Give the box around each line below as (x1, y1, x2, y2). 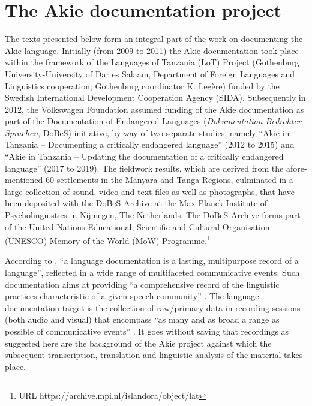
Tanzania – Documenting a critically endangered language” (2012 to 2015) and (5, 138, 295, 151)
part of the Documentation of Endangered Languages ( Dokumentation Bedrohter (5, 115, 301, 127)
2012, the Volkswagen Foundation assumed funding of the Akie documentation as (5, 103, 304, 115)
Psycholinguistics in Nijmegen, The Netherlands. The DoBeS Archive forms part (5, 209, 301, 221)
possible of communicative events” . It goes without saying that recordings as (5, 325, 289, 338)
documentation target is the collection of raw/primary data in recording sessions (5, 301, 301, 314)
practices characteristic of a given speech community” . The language (5, 290, 259, 302)
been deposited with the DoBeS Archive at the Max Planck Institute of (5, 197, 268, 209)
